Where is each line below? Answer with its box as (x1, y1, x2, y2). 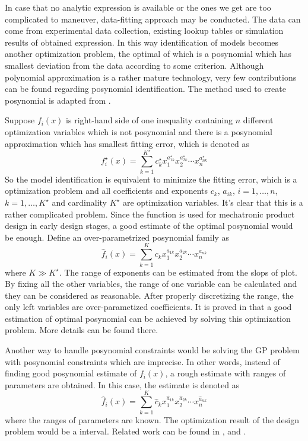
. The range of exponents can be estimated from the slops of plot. (59, 266, 298, 278)
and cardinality (52, 196, 107, 208)
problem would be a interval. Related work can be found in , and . (5, 425, 246, 437)
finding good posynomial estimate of (5, 367, 137, 379)
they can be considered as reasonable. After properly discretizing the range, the (5, 289, 294, 301)
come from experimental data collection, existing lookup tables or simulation (5, 24, 284, 37)
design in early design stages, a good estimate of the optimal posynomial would (5, 219, 293, 232)
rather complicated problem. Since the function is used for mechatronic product (5, 207, 295, 220)
